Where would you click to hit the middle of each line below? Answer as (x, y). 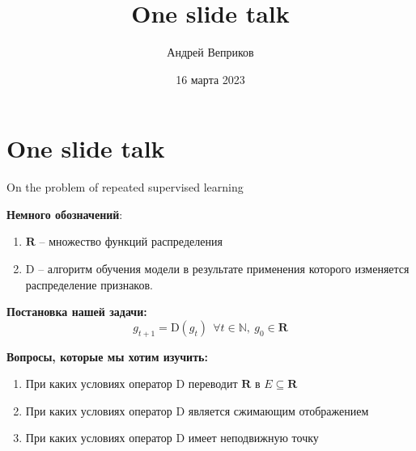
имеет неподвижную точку (253, 438)
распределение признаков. (89, 284)
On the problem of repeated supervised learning (125, 187)
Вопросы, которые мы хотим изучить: (107, 356)
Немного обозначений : (65, 214)
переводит (213, 384)
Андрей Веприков (210, 52)
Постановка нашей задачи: (77, 312)
